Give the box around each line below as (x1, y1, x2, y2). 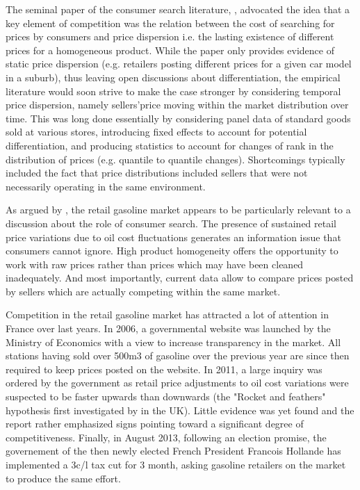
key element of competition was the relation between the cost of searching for (6, 15, 335, 30)
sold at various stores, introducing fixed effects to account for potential (6, 124, 307, 139)
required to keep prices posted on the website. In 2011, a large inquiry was (6, 361, 322, 376)
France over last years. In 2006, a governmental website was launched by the (6, 321, 331, 336)
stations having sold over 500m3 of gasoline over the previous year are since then (6, 348, 350, 363)
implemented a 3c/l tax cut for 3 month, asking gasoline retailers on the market (6, 457, 346, 471)
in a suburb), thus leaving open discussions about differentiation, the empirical (6, 70, 341, 84)
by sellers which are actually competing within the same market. (6, 284, 281, 298)
